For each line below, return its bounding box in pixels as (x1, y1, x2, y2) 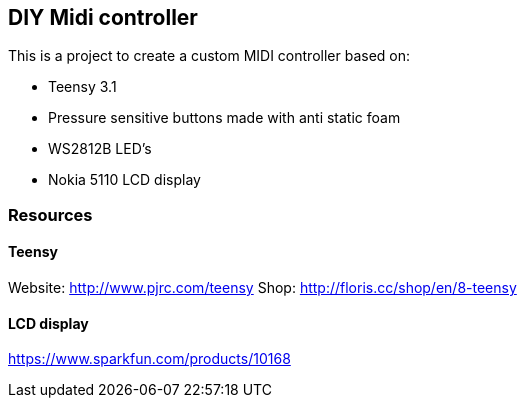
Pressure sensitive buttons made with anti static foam (48, 109, 401, 127)
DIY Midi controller (8, 5, 198, 30)
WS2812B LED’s (48, 140, 152, 158)
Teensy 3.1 (48, 78, 117, 96)
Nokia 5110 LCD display (48, 171, 201, 189)
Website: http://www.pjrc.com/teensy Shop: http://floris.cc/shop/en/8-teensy (8, 279, 517, 297)
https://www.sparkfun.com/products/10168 (8, 350, 291, 368)
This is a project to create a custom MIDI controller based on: (8, 47, 411, 65)
